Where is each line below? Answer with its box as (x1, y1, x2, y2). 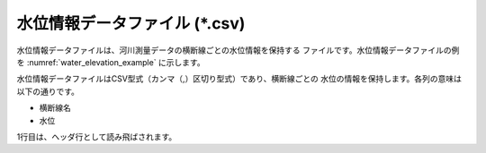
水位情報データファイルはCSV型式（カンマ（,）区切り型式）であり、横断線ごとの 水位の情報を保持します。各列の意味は (16, 73, 463, 84)
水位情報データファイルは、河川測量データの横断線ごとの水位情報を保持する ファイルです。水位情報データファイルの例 (16, 45, 460, 55)
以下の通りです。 (16, 86, 80, 97)
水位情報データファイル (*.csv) (16, 13, 246, 33)
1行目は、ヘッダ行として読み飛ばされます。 (16, 131, 177, 142)
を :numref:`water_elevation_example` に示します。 (16, 56, 206, 67)
